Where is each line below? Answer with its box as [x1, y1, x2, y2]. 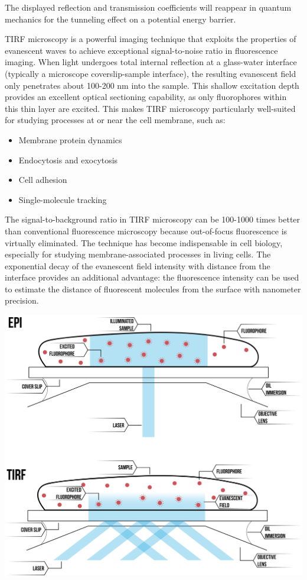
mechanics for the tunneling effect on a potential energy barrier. [5, 12, 236, 25]
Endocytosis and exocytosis [18, 153, 118, 166]
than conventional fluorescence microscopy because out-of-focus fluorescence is [5, 224, 288, 237]
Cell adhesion [18, 173, 67, 186]
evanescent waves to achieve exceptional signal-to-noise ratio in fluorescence [5, 44, 278, 56]
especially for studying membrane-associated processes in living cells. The [5, 248, 271, 260]
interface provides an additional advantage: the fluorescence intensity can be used [5, 271, 299, 283]
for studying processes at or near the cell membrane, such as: [5, 114, 226, 126]
